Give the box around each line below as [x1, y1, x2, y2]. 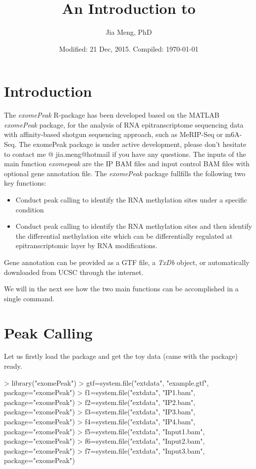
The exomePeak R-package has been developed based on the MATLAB [4, 110, 220, 120]
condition [15, 204, 44, 214]
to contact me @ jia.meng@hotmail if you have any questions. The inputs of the [4, 148, 246, 159]
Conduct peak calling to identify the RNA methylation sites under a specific [15, 195, 247, 204]
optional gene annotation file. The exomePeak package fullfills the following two [4, 168, 246, 178]
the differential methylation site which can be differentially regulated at [15, 230, 233, 241]
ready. [4, 361, 22, 371]
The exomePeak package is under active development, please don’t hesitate [18, 139, 247, 149]
